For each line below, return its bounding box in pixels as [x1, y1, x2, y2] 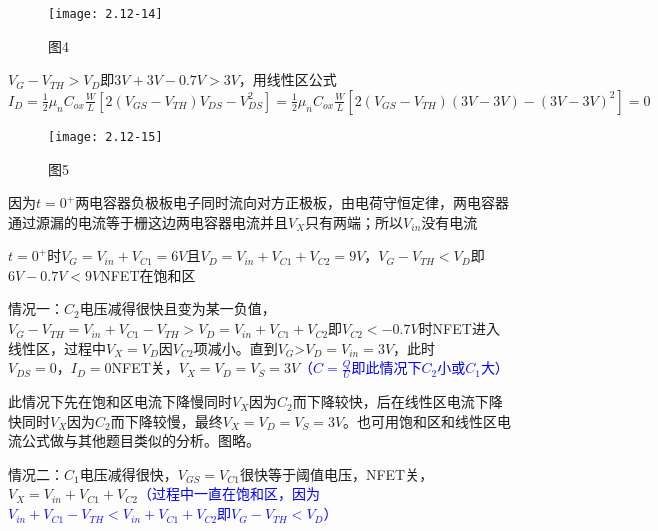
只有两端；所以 [305, 211, 404, 232]
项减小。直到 [193, 337, 278, 358]
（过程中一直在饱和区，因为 [137, 483, 320, 504]
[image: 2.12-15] [48, 129, 163, 144]
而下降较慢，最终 [110, 410, 223, 431]
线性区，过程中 [8, 337, 106, 358]
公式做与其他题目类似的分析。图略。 [21, 430, 260, 451]
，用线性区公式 [238, 69, 337, 90]
